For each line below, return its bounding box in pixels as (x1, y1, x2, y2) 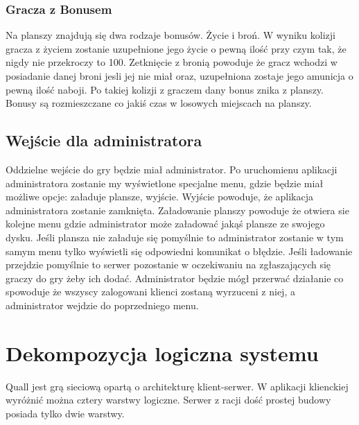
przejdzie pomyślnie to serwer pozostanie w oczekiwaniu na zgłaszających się (6, 257, 331, 272)
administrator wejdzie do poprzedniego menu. (6, 297, 199, 312)
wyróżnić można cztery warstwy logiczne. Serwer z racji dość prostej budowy (6, 392, 331, 407)
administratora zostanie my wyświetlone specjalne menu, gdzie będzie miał (6, 175, 324, 190)
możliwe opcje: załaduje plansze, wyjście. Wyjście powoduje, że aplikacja (6, 189, 313, 204)
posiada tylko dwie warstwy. (6, 406, 125, 420)
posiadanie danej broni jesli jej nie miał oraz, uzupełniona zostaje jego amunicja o (6, 69, 353, 83)
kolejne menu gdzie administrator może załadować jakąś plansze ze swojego (6, 216, 325, 231)
